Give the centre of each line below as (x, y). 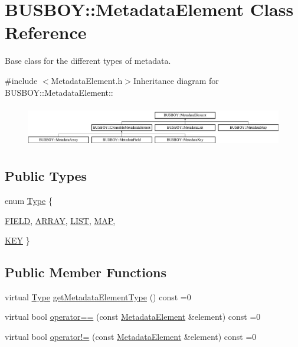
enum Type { (29, 200)
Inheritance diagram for (176, 80)
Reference (46, 32)
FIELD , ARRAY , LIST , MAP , (60, 220)
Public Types (46, 176)
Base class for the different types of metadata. (88, 61)
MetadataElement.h (87, 80)
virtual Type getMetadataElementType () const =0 (98, 296)
